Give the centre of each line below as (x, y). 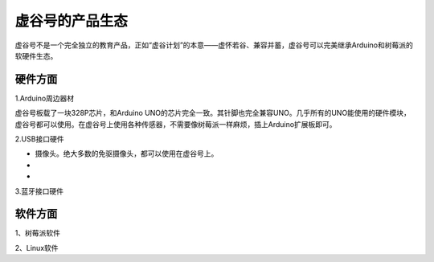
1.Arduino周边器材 (45, 98)
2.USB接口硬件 (39, 139)
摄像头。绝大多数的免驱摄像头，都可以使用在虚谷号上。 (127, 154)
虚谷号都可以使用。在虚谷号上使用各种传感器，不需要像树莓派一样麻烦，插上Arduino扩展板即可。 (176, 124)
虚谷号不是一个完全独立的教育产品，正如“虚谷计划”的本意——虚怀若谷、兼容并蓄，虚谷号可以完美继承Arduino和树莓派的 (214, 45)
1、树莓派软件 (37, 233)
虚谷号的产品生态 (72, 21)
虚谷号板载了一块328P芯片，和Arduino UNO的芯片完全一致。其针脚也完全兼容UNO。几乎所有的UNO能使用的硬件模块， (213, 113)
